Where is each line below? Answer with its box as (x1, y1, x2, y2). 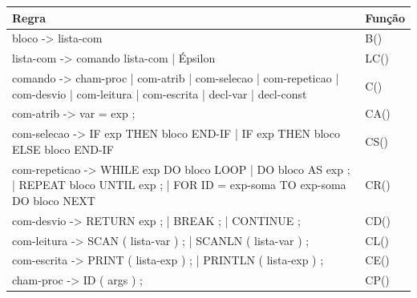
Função (365, 9, 405, 26)
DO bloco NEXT (12, 191, 95, 208)
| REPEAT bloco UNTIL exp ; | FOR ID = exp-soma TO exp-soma (12, 176, 346, 193)
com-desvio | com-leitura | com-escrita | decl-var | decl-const (12, 85, 307, 102)
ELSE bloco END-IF (12, 140, 114, 157)
